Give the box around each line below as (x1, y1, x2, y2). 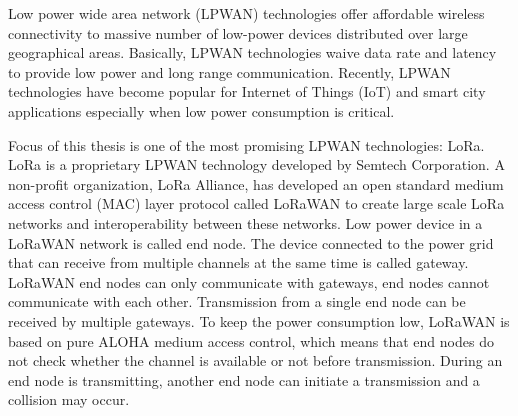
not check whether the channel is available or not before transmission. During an (8, 350, 503, 371)
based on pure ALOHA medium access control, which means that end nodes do (8, 330, 494, 351)
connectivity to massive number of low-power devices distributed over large (8, 22, 468, 43)
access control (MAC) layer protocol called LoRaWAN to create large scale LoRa (8, 193, 505, 214)
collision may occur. (8, 389, 130, 410)
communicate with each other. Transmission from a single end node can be (8, 291, 466, 312)
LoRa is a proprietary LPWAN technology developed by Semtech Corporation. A (8, 154, 505, 175)
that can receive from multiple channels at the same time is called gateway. (8, 252, 469, 273)
